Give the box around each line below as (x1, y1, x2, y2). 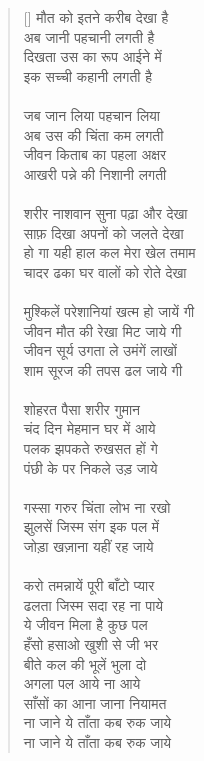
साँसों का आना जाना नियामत (23, 692, 167, 713)
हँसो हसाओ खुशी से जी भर (23, 634, 159, 654)
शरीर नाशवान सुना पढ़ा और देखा (23, 202, 188, 223)
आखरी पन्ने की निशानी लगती (23, 163, 167, 184)
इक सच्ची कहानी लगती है (23, 65, 152, 86)
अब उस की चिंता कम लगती (23, 124, 164, 145)
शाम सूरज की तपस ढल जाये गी (23, 359, 183, 380)
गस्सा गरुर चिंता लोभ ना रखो (23, 496, 171, 517)
